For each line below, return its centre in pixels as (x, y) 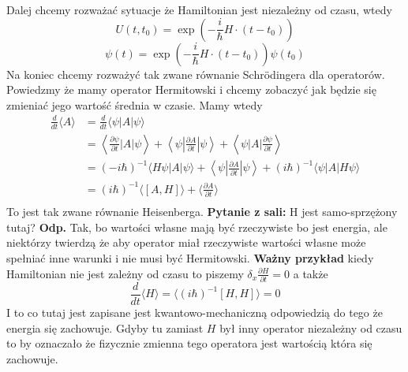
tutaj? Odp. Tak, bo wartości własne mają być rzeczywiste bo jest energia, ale (197, 227)
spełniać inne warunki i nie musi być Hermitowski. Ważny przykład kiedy (190, 257)
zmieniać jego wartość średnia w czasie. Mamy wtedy (135, 104)
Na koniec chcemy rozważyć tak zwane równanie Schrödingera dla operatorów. (196, 74)
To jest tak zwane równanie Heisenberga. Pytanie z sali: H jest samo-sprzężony (202, 212)
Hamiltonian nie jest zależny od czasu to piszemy (125, 273)
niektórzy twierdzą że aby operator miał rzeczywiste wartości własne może (186, 242)
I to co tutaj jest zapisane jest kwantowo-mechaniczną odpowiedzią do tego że (195, 312)
